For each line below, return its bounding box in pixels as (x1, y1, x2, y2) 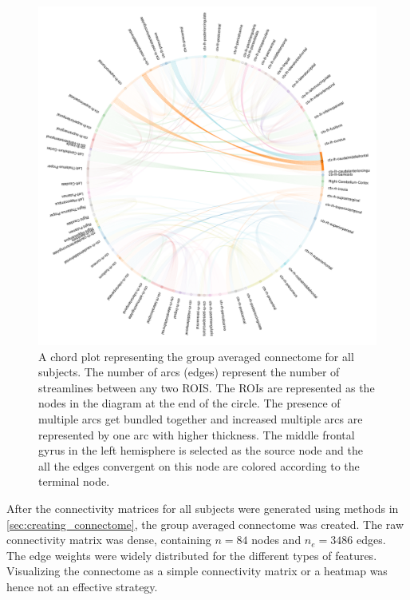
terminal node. (38, 473, 110, 490)
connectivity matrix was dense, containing (6, 531, 211, 548)
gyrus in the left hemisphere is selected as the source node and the (38, 442, 363, 459)
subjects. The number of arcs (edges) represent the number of (38, 364, 340, 380)
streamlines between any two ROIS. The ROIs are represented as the (38, 379, 375, 395)
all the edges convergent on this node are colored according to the (38, 457, 360, 474)
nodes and (251, 531, 302, 548)
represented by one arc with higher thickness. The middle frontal (38, 426, 355, 443)
